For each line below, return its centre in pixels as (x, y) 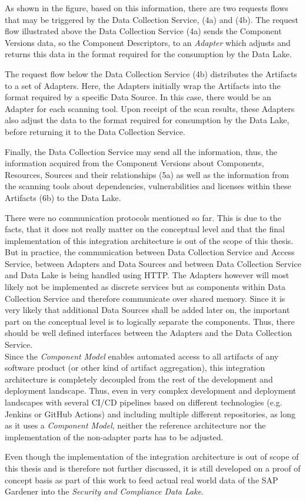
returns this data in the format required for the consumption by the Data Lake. (148, 54)
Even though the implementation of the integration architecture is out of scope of (152, 456)
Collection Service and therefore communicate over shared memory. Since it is (145, 298)
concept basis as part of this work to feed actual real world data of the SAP (142, 479)
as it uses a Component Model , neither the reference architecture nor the (135, 425)
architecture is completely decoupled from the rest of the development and (139, 379)
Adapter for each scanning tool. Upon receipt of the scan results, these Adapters (150, 108)
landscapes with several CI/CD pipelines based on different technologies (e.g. (144, 402)
